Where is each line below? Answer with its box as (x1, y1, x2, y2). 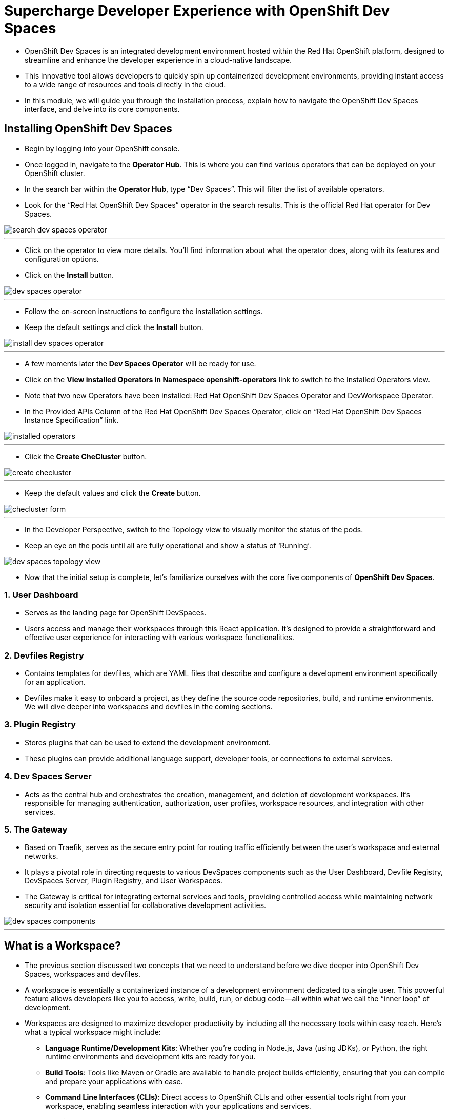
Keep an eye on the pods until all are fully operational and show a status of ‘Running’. (25, 541, 311, 550)
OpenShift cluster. (25, 168, 85, 178)
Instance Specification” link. (25, 415, 119, 425)
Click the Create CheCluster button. (25, 452, 147, 461)
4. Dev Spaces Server (4, 771, 92, 782)
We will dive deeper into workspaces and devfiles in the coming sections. (25, 702, 273, 711)
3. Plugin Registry (4, 719, 76, 730)
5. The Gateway (4, 824, 68, 835)
